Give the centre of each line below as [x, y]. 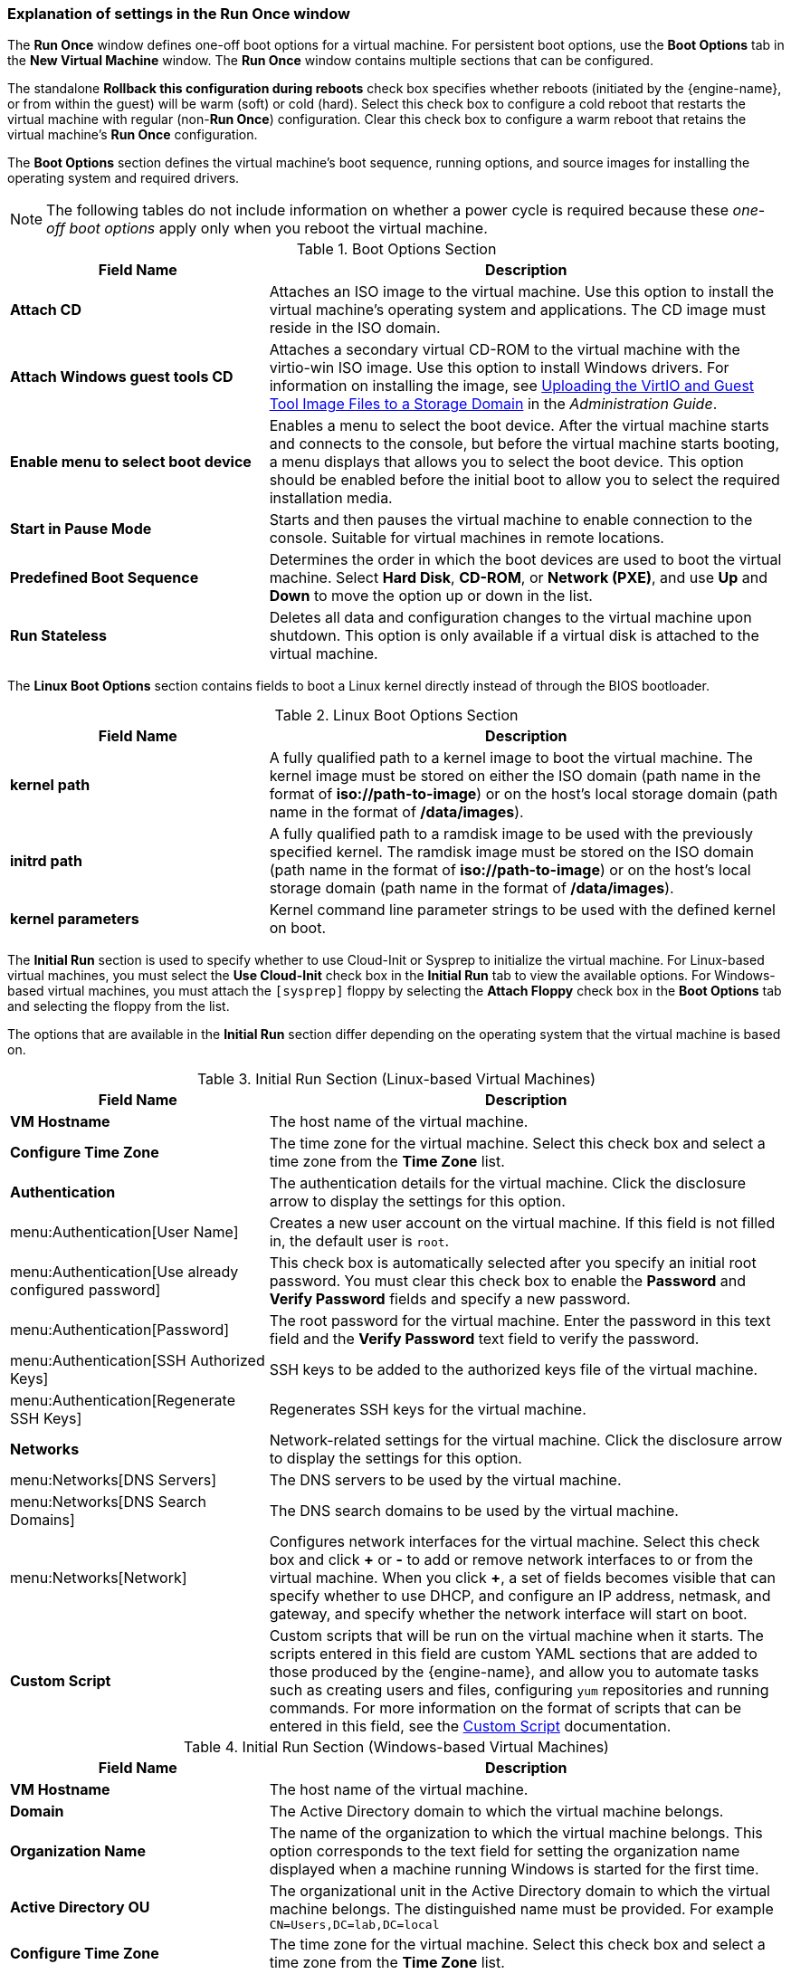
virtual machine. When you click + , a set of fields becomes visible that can [522, 1578]
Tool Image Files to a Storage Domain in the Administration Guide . [493, 404]
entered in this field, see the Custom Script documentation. [470, 1726]
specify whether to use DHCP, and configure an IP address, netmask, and [520, 1596]
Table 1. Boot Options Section [396, 249]
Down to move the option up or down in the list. [431, 596]
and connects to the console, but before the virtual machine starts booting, [524, 444]
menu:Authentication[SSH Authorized [138, 1361]
